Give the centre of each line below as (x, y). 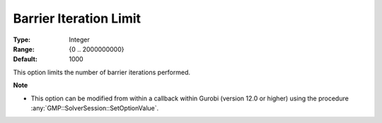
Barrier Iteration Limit (77, 18)
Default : (25, 59)
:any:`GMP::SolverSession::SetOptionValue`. (95, 108)
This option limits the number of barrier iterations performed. (102, 72)
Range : (24, 49)
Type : (22, 40)
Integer (79, 40)
